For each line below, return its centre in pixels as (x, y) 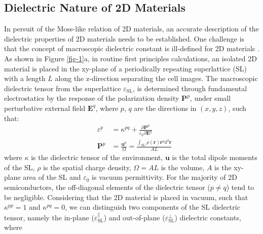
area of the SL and (52, 177)
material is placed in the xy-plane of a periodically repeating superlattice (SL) (125, 68)
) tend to (240, 187)
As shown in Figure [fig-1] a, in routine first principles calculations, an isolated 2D (130, 58)
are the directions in (165, 108)
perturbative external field (45, 108)
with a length (25, 78)
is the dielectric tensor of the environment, (97, 157)
